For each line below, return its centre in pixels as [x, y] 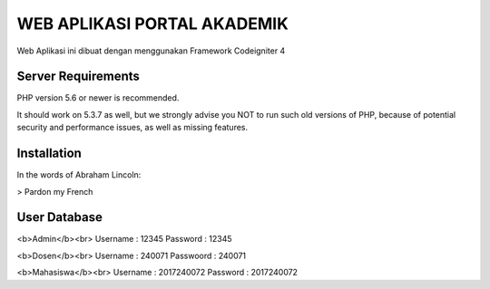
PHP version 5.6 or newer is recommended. [98, 98]
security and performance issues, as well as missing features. [132, 128]
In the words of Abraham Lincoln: [79, 175]
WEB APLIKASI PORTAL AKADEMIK [153, 24]
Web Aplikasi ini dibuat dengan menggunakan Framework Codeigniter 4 [151, 51]
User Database [60, 217]
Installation [49, 154]
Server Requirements [78, 77]
